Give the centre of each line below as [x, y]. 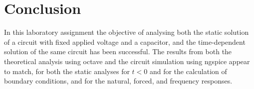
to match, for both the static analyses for [67, 71]
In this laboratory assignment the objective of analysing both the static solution [127, 32]
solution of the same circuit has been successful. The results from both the [118, 51]
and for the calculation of [188, 71]
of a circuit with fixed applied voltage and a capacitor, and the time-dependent [125, 42]
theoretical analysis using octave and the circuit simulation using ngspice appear [127, 61]
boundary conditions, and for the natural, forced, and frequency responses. [118, 81]
